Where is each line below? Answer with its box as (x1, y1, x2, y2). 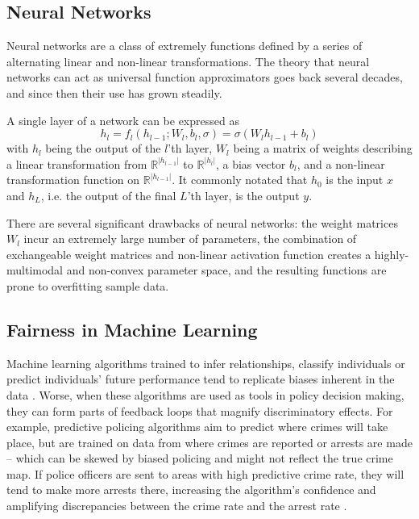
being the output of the (45, 140, 161, 157)
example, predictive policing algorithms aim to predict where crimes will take (6, 418, 388, 435)
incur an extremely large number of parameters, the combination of (23, 230, 357, 247)
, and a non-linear (297, 155, 385, 172)
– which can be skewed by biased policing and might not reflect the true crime (6, 450, 393, 467)
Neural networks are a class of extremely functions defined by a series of (6, 37, 363, 54)
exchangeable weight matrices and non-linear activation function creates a (6, 245, 371, 262)
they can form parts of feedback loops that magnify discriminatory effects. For (6, 402, 393, 419)
